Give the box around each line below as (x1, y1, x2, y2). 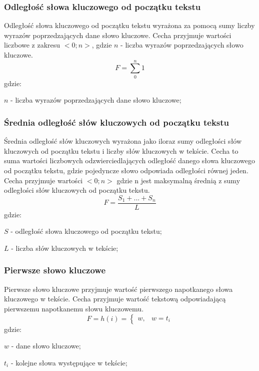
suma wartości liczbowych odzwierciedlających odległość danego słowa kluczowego (4, 155, 255, 166)
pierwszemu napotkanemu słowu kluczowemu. (4, 303, 144, 313)
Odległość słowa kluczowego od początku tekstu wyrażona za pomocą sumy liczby (4, 20, 255, 31)
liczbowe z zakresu (4, 40, 60, 50)
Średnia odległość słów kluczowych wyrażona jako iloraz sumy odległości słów (4, 136, 242, 146)
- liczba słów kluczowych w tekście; (11, 242, 118, 253)
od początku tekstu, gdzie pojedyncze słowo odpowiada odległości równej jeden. (4, 165, 248, 175)
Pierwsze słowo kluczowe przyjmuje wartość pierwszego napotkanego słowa (4, 283, 233, 294)
